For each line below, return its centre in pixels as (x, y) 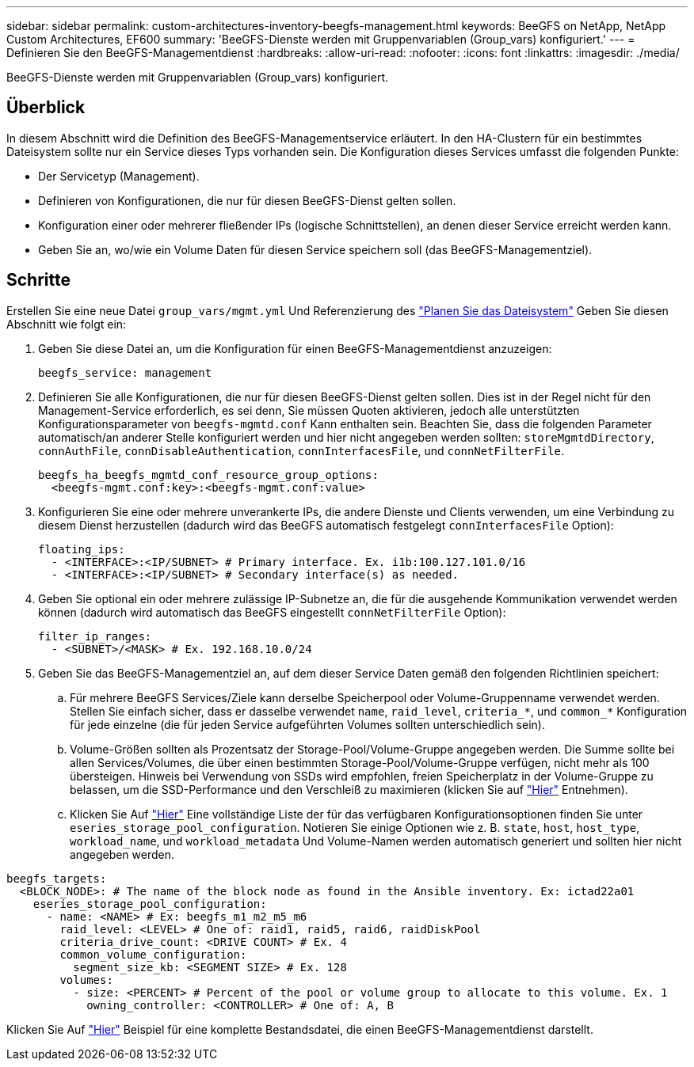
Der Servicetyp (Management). (119, 176)
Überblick (46, 108)
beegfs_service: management (125, 372)
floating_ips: (82, 549)
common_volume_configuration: (153, 954)
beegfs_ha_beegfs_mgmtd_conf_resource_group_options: (208, 475)
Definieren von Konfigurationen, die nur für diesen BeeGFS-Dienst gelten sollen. (247, 200)
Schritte (38, 280)
